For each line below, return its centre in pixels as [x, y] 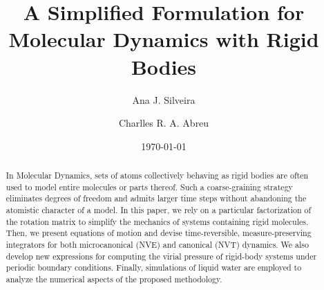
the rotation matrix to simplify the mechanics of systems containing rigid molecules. [157, 221]
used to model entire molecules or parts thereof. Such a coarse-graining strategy [149, 187]
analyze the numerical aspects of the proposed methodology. [114, 279]
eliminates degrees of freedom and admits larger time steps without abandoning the [156, 198]
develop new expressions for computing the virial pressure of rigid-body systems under [161, 256]
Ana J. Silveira [164, 99]
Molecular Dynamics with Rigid [164, 39]
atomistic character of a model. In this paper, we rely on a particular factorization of [159, 210]
